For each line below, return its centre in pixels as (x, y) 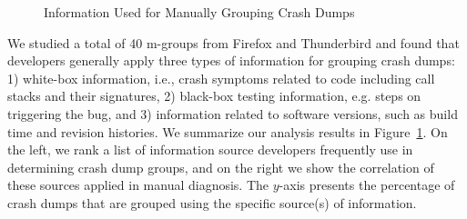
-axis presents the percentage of (367, 185)
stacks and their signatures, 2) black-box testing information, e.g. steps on (214, 96)
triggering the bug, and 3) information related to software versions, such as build (233, 113)
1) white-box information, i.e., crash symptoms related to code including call (221, 78)
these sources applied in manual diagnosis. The (138, 185)
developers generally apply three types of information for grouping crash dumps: (231, 60)
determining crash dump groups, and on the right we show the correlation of (221, 167)
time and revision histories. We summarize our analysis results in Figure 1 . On (228, 131)
